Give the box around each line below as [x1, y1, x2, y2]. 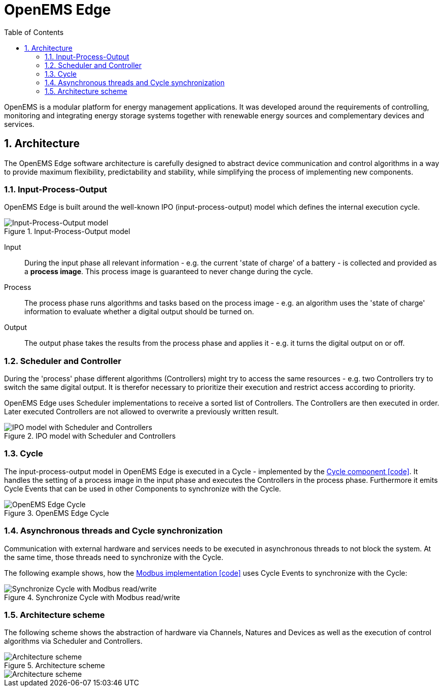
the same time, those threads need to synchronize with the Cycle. [4, 552, 224, 562]
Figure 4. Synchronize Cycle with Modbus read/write [4, 593, 180, 602]
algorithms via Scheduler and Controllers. [4, 637, 143, 646]
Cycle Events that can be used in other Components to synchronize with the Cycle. [4, 484, 281, 493]
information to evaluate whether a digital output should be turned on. [24, 307, 254, 316]
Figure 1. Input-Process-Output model [4, 227, 130, 236]
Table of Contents [4, 27, 64, 37]
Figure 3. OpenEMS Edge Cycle [4, 508, 109, 517]
